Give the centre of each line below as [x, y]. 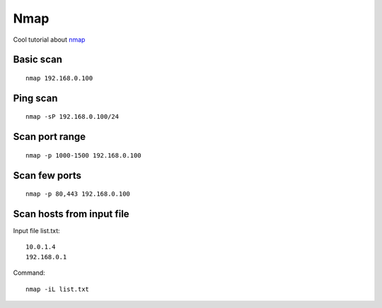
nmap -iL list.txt [58, 289]
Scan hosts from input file [71, 214]
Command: [29, 273]
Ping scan [35, 98]
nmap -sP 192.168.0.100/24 [73, 117]
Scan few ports [47, 176]
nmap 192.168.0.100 [59, 78]
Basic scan [38, 60]
